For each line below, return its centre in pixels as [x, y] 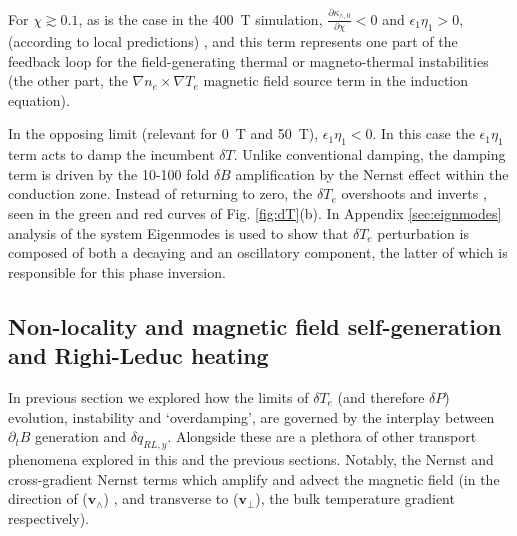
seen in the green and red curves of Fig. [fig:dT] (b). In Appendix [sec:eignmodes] [255, 212]
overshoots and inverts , [414, 193]
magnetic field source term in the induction [336, 80]
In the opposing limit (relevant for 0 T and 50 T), [163, 133]
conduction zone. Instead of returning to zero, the [160, 193]
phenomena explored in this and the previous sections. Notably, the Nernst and [251, 458]
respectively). [49, 517]
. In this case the [423, 133]
